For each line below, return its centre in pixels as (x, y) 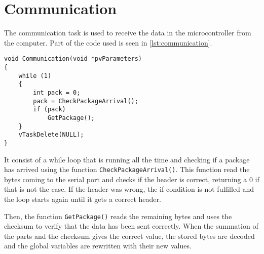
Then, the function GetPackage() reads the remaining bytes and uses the (118, 216)
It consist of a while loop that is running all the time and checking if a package (127, 159)
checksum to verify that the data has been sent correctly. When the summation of (131, 226)
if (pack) (49, 110)
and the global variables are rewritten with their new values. (98, 246)
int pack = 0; (57, 92)
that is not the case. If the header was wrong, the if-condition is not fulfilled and (129, 189)
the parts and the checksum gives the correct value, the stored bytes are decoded (129, 236)
